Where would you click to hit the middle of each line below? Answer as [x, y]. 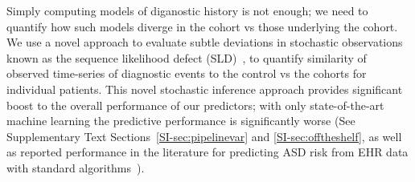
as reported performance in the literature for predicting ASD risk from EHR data [207, 152]
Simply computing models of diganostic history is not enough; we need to [187, 10]
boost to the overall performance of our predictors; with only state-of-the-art [195, 105]
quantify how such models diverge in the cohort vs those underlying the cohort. [202, 26]
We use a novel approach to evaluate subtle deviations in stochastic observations [205, 42]
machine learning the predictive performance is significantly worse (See [181, 121]
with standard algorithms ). [76, 167]
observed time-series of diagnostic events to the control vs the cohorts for [187, 73]
